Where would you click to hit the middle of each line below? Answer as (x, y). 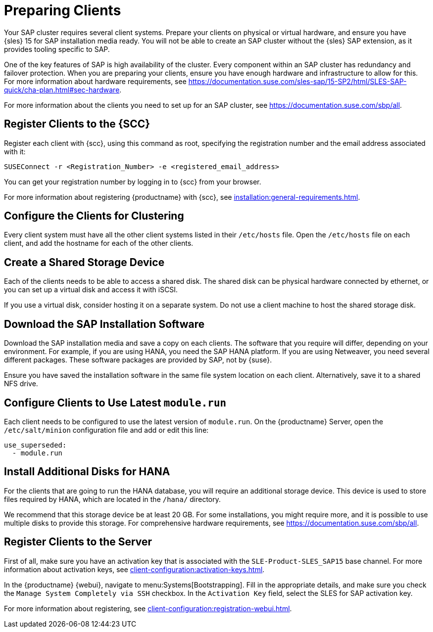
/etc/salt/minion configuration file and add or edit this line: (106, 430)
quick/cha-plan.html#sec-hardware (62, 90)
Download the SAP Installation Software (104, 324)
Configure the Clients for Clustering (94, 216)
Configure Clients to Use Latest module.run (115, 403)
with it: (15, 151)
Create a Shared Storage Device (84, 262)
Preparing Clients (63, 10)
